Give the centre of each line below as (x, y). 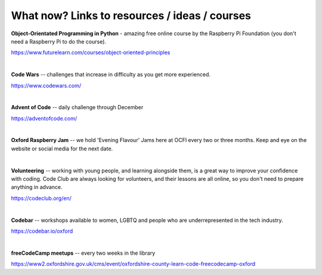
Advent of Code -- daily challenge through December (77, 107)
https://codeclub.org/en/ (41, 198)
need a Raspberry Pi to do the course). (59, 41)
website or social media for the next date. (62, 149)
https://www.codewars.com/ (46, 85)
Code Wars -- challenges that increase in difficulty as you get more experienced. (111, 75)
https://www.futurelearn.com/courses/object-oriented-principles (91, 52)
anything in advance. (37, 187)
